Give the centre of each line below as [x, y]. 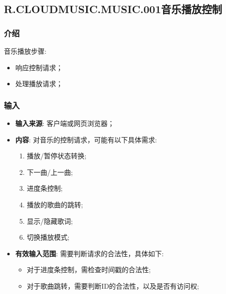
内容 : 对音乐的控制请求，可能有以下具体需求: [86, 139]
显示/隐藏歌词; [50, 221]
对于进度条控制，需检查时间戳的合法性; [89, 270]
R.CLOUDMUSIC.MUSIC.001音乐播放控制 [113, 9]
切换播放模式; [48, 237]
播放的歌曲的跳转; [55, 204]
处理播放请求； [39, 84]
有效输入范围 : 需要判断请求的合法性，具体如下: [90, 253]
